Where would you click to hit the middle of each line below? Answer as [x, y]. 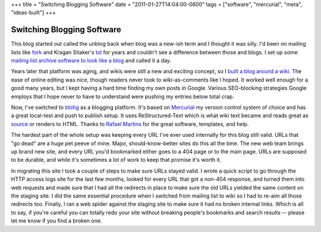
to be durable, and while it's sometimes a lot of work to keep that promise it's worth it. [116, 160]
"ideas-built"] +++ [34, 12]
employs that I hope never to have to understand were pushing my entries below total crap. [122, 96]
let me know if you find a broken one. [56, 221]
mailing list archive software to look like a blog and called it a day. [91, 61]
